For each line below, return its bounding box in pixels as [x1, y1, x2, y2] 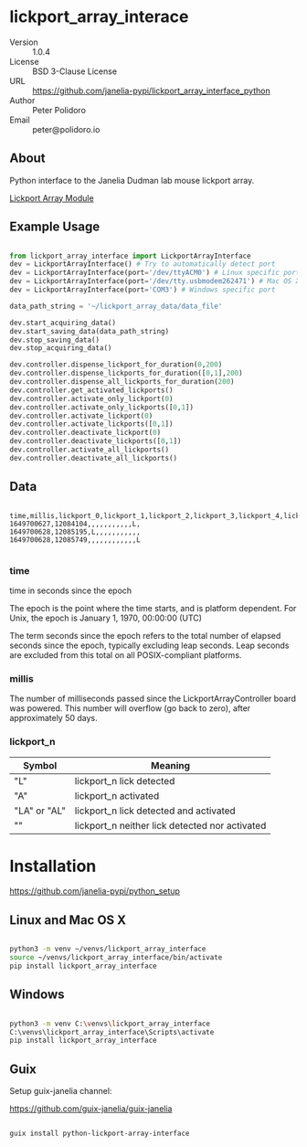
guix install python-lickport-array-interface [9, 1129, 190, 1139]
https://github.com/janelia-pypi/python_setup [9, 886, 181, 897]
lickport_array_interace [9, 6, 189, 27]
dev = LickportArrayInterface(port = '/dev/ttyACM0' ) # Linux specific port [9, 268, 301, 278]
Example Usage [9, 219, 101, 235]
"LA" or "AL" [14, 804, 67, 817]
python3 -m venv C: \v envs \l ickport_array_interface [9, 1019, 210, 1028]
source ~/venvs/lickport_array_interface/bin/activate [9, 953, 223, 962]
